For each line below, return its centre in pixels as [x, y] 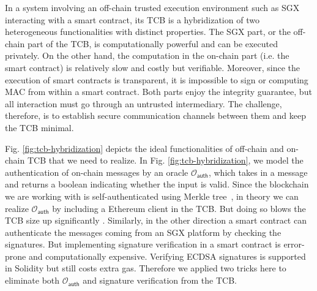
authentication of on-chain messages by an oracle [97, 172]
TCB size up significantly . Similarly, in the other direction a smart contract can [156, 220]
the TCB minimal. [39, 127]
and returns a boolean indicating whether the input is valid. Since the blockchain [157, 184]
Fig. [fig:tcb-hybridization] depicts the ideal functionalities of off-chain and [144, 148]
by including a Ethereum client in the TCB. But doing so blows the [179, 208]
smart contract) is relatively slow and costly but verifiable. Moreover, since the [153, 67]
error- [294, 244]
